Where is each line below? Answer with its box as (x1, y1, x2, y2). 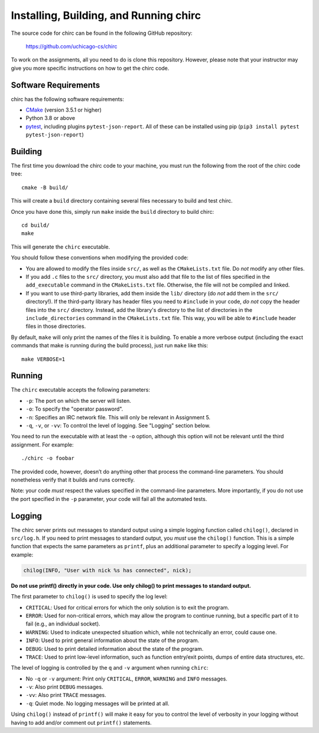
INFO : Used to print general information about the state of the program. (25, 637, 200, 644)
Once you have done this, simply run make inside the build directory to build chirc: (11, 208, 214, 215)
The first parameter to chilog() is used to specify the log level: (11, 593, 168, 600)
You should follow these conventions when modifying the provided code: (11, 254, 189, 261)
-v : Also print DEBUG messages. (25, 683, 103, 690)
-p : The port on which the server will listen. (25, 397, 131, 404)
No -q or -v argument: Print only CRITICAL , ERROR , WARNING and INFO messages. (25, 675, 227, 682)
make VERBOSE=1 (21, 356, 66, 363)
